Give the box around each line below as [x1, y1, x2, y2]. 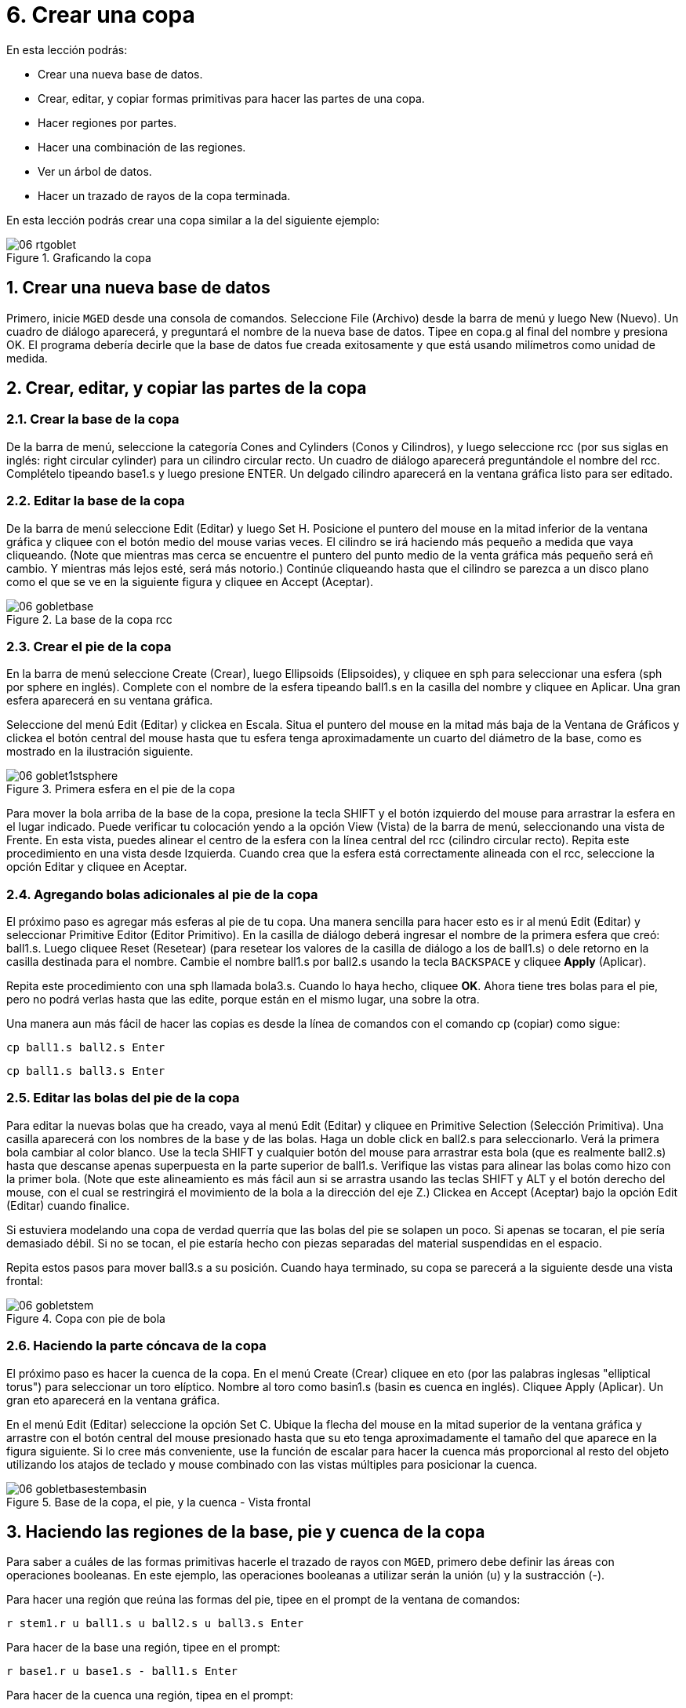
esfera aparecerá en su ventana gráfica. [6, 694, 213, 708]
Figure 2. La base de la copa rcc [6, 612, 172, 626]
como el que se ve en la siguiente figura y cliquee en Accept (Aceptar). [6, 574, 374, 588]
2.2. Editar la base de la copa [6, 493, 185, 509]
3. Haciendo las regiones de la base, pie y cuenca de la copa [6, 1521, 485, 1542]
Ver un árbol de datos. [38, 164, 152, 178]
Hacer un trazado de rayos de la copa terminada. [38, 188, 291, 202]
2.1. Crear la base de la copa [6, 411, 180, 428]
